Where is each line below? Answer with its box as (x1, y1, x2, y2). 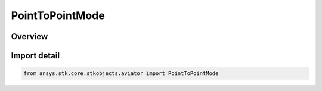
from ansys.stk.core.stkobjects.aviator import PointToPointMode (23, 70, 219, 77)
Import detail (11, 51, 60, 61)
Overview (11, 32, 48, 42)
